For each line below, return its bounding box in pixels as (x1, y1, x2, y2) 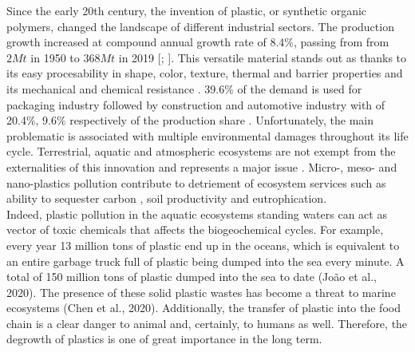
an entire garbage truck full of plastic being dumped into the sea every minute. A (6, 252, 405, 269)
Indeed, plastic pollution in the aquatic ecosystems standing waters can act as (6, 205, 387, 222)
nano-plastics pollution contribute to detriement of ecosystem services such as (6, 174, 386, 191)
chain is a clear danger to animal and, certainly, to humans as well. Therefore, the (6, 314, 408, 331)
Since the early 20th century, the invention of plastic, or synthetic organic (6, 2, 367, 18)
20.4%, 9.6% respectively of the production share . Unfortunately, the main (6, 112, 374, 129)
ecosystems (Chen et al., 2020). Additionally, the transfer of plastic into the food (6, 299, 401, 316)
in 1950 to (30, 49, 80, 65)
